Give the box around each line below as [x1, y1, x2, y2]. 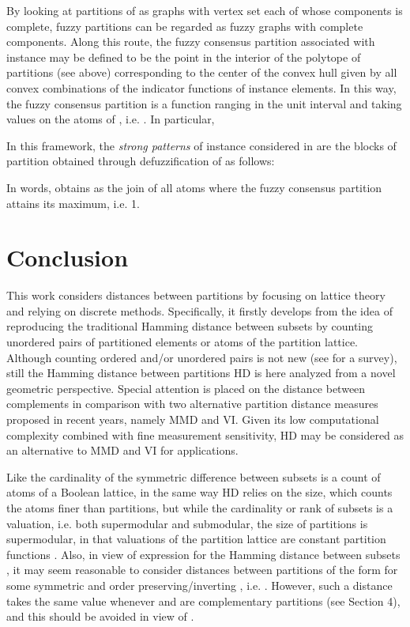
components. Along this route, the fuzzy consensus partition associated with [6, 33, 375, 50]
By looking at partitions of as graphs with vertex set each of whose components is [6, 2, 403, 18]
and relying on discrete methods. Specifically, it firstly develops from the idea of [6, 302, 393, 319]
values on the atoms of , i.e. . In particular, [6, 111, 215, 127]
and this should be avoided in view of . [6, 608, 194, 625]
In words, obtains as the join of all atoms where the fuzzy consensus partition [6, 179, 382, 195]
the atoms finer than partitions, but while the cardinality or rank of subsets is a [6, 499, 393, 516]
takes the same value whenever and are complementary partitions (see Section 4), [6, 592, 401, 609]
